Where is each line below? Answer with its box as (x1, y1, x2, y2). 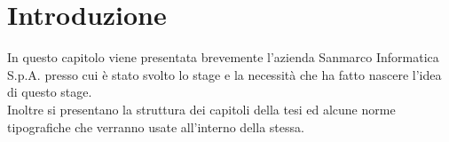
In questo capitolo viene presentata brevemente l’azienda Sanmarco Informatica (7, 48, 439, 67)
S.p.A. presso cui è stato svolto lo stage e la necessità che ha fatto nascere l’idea (7, 65, 442, 83)
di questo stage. (7, 83, 92, 101)
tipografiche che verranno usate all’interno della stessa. (7, 117, 304, 136)
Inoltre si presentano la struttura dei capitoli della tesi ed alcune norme (7, 99, 396, 118)
